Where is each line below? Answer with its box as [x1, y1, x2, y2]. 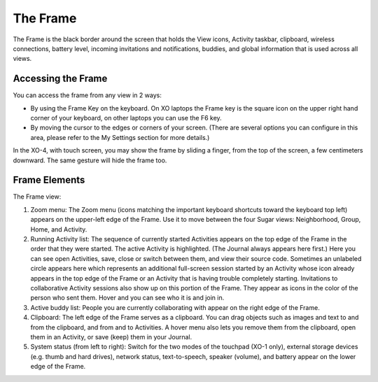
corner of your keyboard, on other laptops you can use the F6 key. [30, 114, 222, 122]
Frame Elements [13, 174, 85, 186]
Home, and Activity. [30, 225, 87, 234]
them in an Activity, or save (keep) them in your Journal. [30, 332, 192, 341]
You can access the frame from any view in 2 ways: [13, 91, 162, 99]
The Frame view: [13, 192, 62, 201]
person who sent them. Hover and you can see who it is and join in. [30, 294, 225, 302]
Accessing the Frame [13, 73, 108, 85]
